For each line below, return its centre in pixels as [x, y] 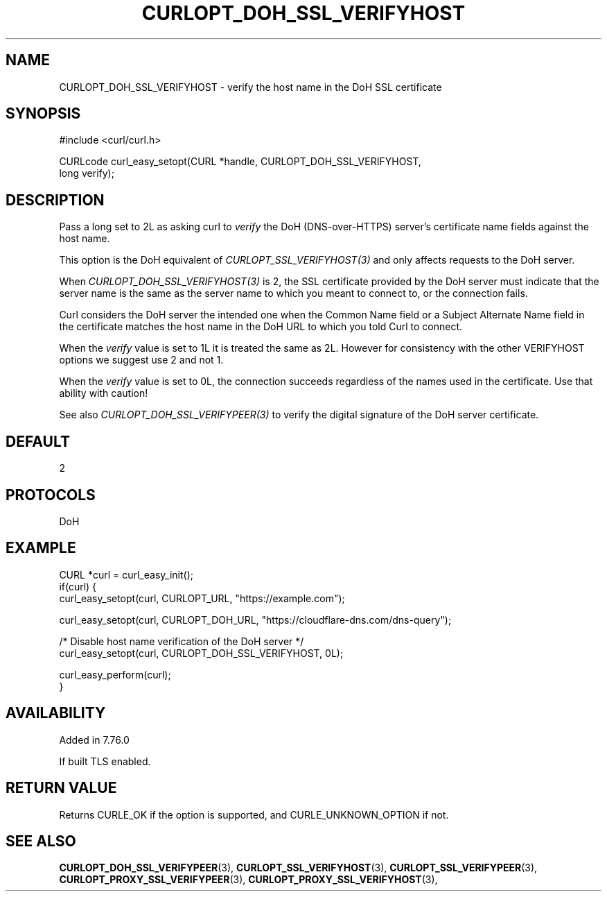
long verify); [87, 173]
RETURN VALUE [61, 788]
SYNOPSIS [43, 114]
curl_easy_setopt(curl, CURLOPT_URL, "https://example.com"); [202, 598]
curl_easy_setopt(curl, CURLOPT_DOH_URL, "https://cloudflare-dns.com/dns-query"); [255, 620]
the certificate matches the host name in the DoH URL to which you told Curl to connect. [261, 327]
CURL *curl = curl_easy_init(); [126, 574]
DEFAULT [38, 441]
